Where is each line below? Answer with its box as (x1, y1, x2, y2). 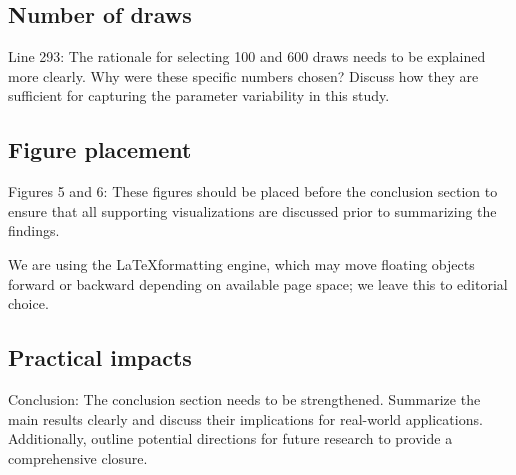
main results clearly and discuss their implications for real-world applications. (8, 408, 483, 429)
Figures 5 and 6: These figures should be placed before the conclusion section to (8, 181, 498, 202)
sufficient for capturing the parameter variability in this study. (8, 85, 390, 106)
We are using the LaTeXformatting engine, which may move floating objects (8, 253, 475, 274)
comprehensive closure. (8, 447, 148, 468)
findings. (8, 220, 60, 241)
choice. (8, 293, 49, 314)
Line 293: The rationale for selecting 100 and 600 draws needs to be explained (8, 46, 486, 67)
